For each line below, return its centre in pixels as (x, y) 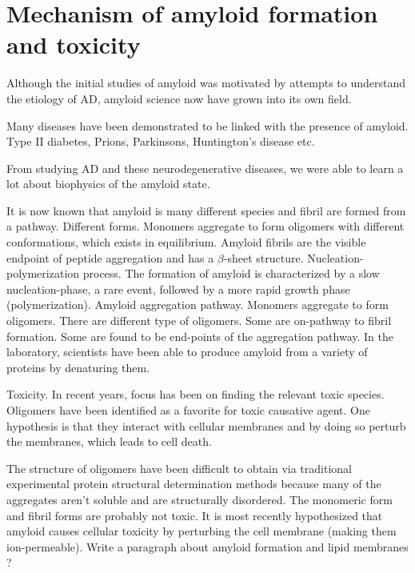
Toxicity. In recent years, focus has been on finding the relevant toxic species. (196, 394)
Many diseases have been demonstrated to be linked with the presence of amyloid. (207, 125)
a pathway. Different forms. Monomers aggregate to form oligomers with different (206, 226)
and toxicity (74, 44)
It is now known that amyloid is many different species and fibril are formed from (206, 210)
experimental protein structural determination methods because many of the (194, 484)
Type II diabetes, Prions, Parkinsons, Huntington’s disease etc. (161, 141)
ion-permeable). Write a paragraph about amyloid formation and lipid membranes (207, 546)
